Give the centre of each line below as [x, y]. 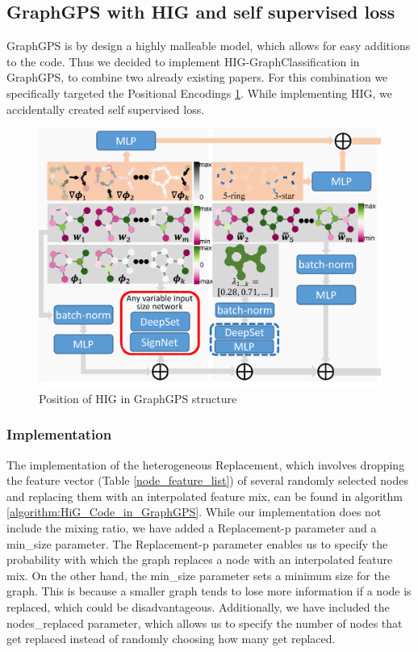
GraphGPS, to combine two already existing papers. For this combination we [197, 77]
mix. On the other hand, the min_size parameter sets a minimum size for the [198, 575]
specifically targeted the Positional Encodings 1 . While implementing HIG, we [199, 93]
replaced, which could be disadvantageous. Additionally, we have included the [198, 606]
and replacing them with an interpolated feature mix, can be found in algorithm [205, 496]
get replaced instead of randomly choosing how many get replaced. [171, 639]
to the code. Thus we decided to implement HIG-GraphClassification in [183, 61]
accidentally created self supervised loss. [106, 109]
